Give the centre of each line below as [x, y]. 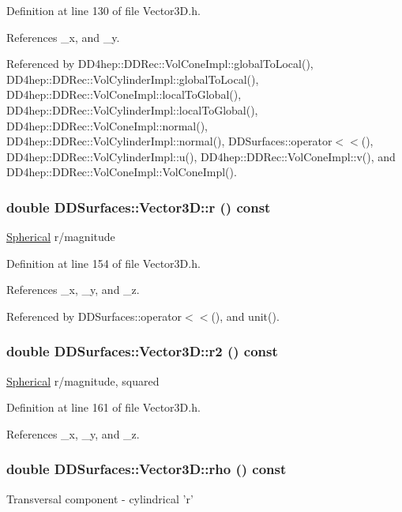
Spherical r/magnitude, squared [83, 380]
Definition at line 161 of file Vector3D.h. [103, 407]
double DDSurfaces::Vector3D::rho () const [147, 469]
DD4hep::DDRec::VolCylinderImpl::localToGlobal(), [132, 109]
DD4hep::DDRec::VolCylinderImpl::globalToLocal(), [133, 79]
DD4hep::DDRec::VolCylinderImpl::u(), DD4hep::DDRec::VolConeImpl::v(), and [201, 156]
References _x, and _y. [63, 37]
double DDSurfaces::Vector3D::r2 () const [142, 351]
